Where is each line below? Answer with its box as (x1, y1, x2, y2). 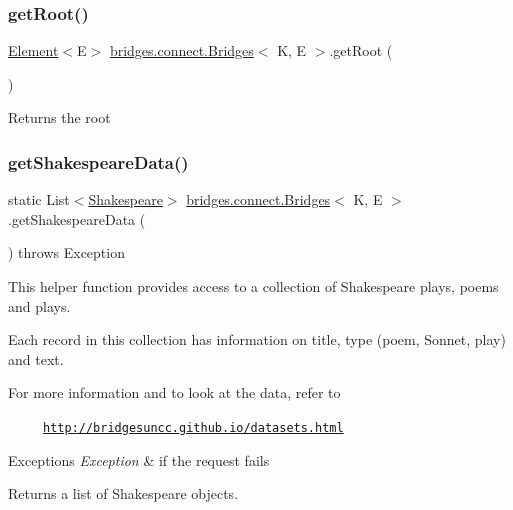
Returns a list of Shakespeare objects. (8, 483, 239, 504)
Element (8, 40, 59, 61)
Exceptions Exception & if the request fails (8, 449, 270, 470)
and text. (8, 348, 64, 369)
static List (8, 189, 70, 210)
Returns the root (8, 107, 111, 128)
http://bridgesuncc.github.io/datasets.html (43, 420, 344, 435)
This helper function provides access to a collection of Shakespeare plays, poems (8, 276, 499, 296)
